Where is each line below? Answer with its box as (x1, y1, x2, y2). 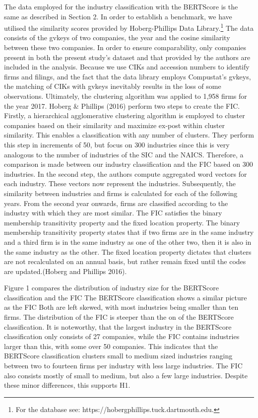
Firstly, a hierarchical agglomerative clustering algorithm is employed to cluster (4, 110, 245, 121)
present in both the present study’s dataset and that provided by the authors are (4, 52, 251, 62)
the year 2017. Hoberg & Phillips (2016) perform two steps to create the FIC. (4, 100, 240, 111)
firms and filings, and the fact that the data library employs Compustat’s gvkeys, (4, 71, 251, 81)
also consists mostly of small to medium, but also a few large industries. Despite (4, 370, 248, 380)
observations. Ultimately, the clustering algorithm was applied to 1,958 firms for (4, 91, 247, 101)
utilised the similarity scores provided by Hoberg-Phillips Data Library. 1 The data (4, 21, 254, 33)
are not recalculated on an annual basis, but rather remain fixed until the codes (4, 256, 246, 267)
